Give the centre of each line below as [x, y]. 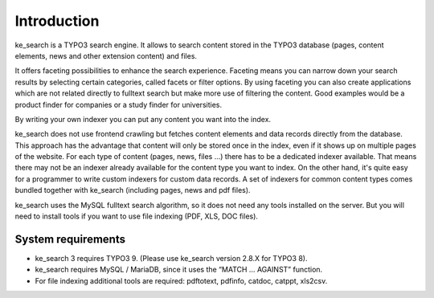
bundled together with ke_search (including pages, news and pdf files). [133, 190]
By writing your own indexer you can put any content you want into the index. [143, 119]
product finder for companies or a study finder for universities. [119, 104]
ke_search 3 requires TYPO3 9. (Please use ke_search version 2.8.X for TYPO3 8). [171, 258]
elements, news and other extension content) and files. [106, 55]
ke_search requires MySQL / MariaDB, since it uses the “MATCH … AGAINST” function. [179, 270]
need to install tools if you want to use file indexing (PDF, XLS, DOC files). [137, 216]
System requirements [70, 239]
